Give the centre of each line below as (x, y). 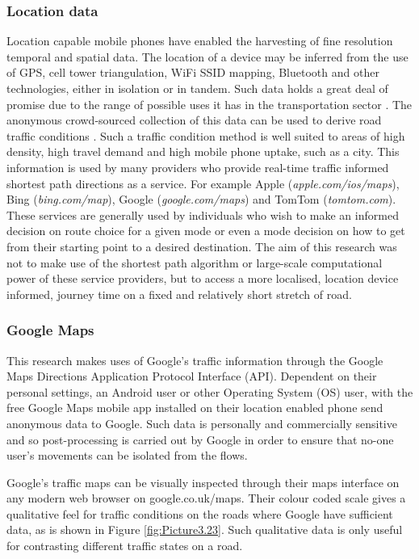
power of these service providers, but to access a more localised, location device (203, 278)
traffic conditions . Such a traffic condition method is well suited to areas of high (206, 135)
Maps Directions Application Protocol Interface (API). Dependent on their (192, 376)
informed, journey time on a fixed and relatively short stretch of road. (179, 294)
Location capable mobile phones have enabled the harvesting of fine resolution (200, 41)
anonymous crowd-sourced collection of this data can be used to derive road (194, 120)
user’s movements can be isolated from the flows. (127, 455)
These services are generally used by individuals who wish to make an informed (203, 214)
